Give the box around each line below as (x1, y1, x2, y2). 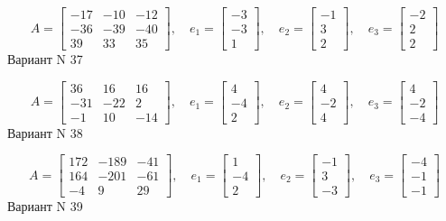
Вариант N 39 (7, 197, 83, 216)
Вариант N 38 (7, 123, 83, 142)
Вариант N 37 (7, 50, 83, 69)
